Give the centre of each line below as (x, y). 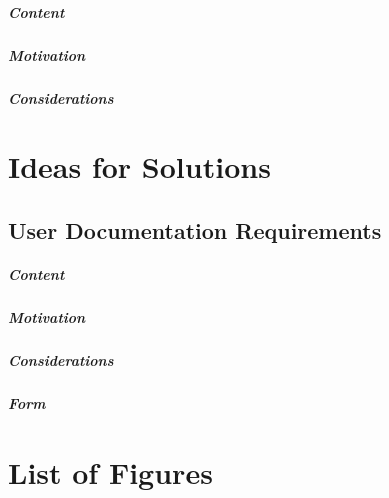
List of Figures (110, 471)
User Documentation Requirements (195, 229)
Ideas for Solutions (139, 166)
